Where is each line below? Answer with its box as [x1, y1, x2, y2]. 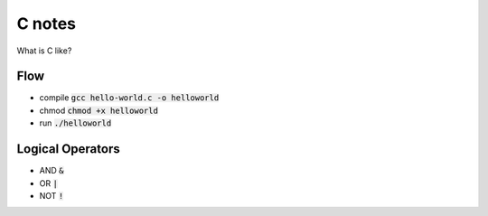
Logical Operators [16, 141, 121, 157]
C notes [16, 14, 77, 33]
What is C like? [16, 45, 72, 56]
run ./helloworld [39, 117, 112, 128]
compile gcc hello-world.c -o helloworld [39, 92, 220, 103]
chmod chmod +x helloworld [39, 105, 158, 116]
